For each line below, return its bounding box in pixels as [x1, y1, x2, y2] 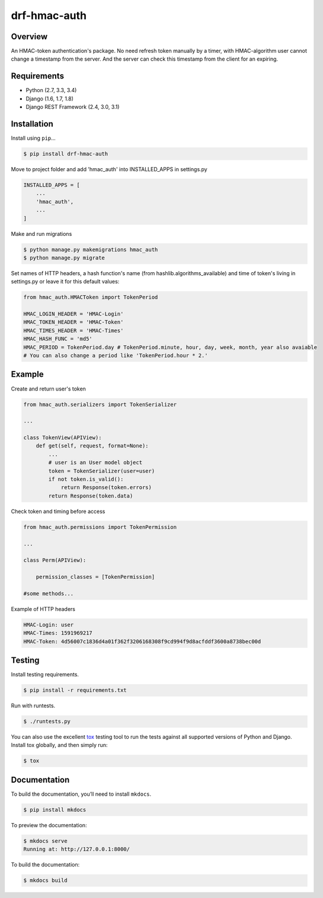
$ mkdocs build [23, 877, 68, 884]
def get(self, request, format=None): [36, 443, 149, 449]
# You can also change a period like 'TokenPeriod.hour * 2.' [23, 352, 208, 359]
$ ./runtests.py [23, 718, 71, 725]
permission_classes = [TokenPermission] [36, 574, 155, 581]
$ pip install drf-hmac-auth [23, 150, 108, 157]
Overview [11, 31, 48, 42]
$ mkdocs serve [23, 837, 68, 844]
